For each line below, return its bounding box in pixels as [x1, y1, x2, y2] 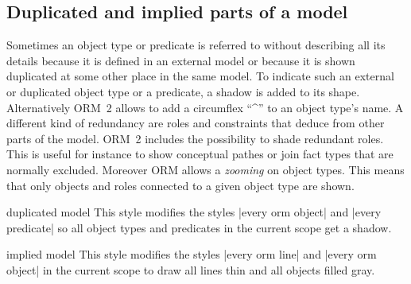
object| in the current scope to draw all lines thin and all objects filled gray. [6, 261, 375, 278]
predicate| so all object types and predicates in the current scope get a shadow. [6, 219, 392, 235]
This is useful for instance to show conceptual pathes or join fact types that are [6, 146, 394, 162]
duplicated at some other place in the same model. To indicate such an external [6, 68, 394, 84]
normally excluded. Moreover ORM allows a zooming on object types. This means [6, 161, 405, 177]
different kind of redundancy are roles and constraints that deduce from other [6, 115, 385, 131]
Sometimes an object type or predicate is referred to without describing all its [6, 37, 386, 53]
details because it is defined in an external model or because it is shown [6, 52, 355, 68]
